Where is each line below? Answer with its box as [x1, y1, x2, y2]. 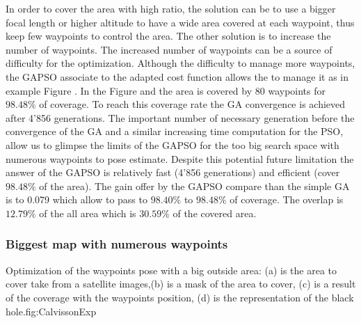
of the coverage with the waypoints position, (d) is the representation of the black [6, 290, 354, 304]
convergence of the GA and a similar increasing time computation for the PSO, [6, 124, 344, 139]
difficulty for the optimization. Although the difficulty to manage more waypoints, [6, 56, 355, 70]
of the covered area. [173, 205, 257, 220]
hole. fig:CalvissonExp [6, 304, 97, 318]
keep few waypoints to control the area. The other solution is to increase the [6, 29, 331, 43]
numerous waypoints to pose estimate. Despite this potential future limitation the [6, 151, 354, 166]
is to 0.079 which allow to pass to [6, 192, 147, 207]
